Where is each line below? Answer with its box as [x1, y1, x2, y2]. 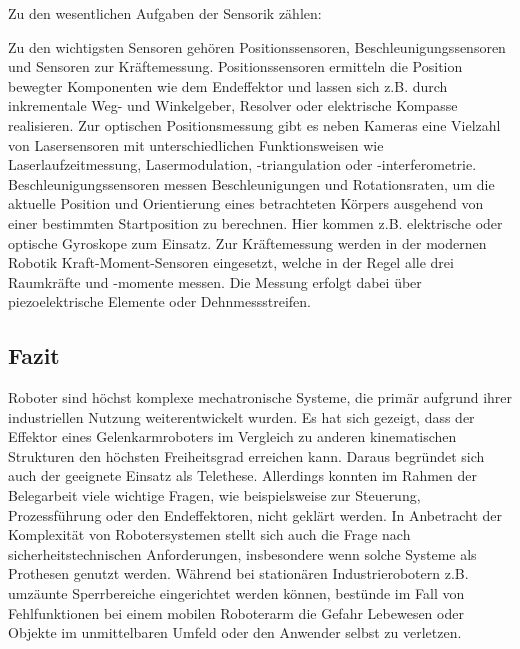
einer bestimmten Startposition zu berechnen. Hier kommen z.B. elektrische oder [8, 212, 503, 233]
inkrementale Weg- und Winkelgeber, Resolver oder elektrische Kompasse [8, 95, 458, 116]
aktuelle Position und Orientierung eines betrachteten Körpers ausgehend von [8, 193, 484, 214]
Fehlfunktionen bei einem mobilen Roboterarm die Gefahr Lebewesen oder [8, 602, 464, 623]
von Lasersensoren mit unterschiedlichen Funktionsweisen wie [8, 134, 384, 155]
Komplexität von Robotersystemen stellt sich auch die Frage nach [8, 524, 411, 545]
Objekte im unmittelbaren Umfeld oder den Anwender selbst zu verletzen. [8, 622, 462, 643]
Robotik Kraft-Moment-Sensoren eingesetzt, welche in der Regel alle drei [8, 252, 454, 273]
